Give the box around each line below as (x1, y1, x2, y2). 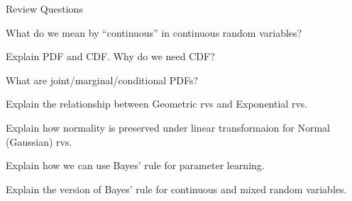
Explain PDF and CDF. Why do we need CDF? (6, 49, 215, 64)
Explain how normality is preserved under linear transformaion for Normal (6, 120, 331, 134)
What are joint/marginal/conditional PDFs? (6, 72, 199, 87)
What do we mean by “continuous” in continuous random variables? (6, 25, 302, 40)
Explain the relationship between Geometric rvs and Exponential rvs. (6, 96, 308, 111)
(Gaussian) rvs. (6, 134, 72, 149)
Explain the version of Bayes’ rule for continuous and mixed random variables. (6, 181, 347, 196)
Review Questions (6, 1, 83, 16)
